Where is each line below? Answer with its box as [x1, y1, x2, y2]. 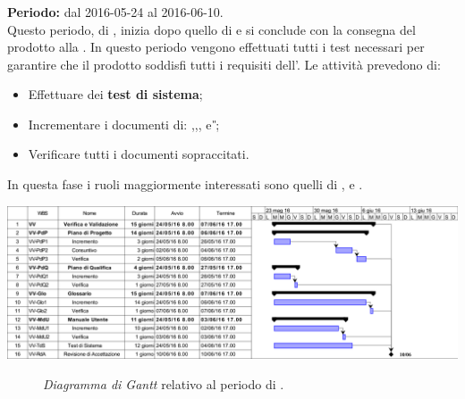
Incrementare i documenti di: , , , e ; [28, 114, 220, 133]
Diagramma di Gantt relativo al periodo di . [43, 374, 284, 393]
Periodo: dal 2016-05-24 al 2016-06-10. [7, 2, 224, 21]
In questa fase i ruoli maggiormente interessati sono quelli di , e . [7, 175, 363, 194]
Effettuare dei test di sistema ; [28, 85, 203, 104]
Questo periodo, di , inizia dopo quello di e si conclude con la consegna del [7, 20, 416, 38]
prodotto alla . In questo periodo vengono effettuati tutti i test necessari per [7, 37, 425, 56]
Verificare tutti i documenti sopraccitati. [28, 145, 249, 163]
